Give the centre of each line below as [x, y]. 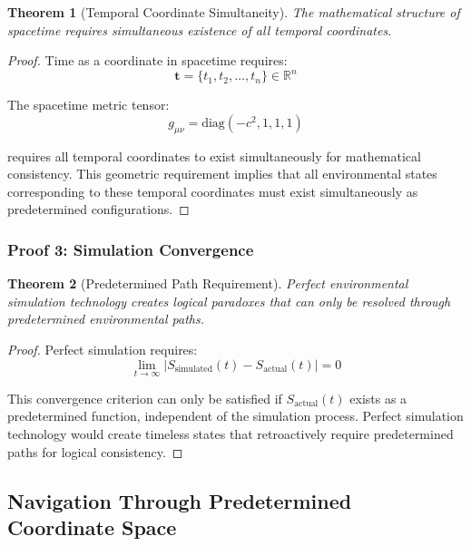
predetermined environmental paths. [106, 319]
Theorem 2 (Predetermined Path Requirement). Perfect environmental [208, 283]
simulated [194, 370]
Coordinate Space [92, 527]
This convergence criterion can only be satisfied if [145, 398]
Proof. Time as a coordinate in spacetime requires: [147, 60]
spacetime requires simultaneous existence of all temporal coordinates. [200, 29]
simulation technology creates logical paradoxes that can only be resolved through [229, 301]
